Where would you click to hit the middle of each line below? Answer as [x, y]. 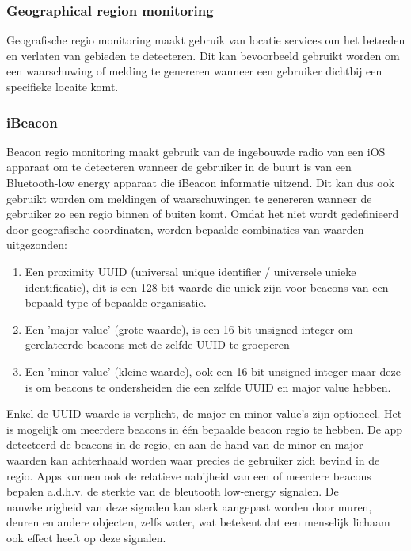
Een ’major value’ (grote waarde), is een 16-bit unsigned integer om [189, 329]
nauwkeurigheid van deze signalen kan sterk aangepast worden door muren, [189, 506]
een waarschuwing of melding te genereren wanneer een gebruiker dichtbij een [194, 71]
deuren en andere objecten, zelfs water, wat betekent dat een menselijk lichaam [198, 522]
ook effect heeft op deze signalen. [86, 537]
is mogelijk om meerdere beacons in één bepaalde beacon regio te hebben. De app [205, 429]
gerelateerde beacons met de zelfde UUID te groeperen [157, 344]
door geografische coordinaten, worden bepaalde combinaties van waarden [185, 229]
